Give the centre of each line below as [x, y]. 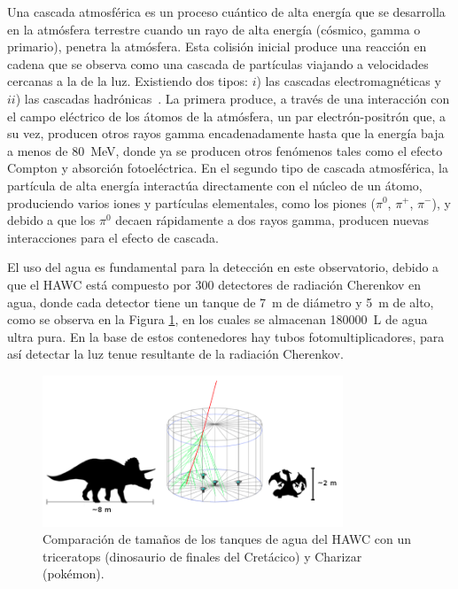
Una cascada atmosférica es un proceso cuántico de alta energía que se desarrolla [226, 12]
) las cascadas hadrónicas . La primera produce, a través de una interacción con [233, 98]
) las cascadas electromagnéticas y [349, 81]
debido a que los [51, 220]
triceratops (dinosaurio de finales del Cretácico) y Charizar [202, 556]
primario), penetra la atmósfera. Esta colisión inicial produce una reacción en [217, 46]
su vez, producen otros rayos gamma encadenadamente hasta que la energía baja [226, 133]
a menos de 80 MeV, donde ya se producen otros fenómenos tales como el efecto [225, 150]
